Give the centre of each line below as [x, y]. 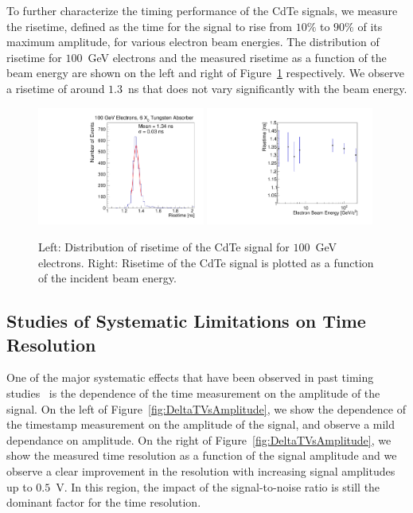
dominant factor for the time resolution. [104, 502]
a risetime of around [56, 88]
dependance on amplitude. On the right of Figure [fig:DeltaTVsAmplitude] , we [199, 439]
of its [370, 26]
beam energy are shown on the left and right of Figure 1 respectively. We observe [205, 73]
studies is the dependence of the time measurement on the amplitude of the [193, 393]
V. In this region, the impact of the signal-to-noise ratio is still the [218, 486]
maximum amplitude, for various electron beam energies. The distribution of [193, 42]
